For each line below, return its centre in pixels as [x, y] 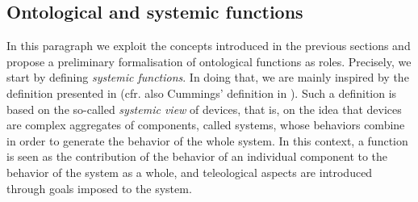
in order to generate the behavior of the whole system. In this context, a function [207, 140]
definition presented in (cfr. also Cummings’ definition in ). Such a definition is [202, 93]
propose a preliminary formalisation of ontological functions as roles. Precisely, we [209, 61]
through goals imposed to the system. [99, 188]
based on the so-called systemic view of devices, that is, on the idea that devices [204, 109]
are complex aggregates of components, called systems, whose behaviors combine [206, 125]
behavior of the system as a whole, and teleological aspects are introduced [190, 172]
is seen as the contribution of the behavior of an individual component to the [197, 156]
